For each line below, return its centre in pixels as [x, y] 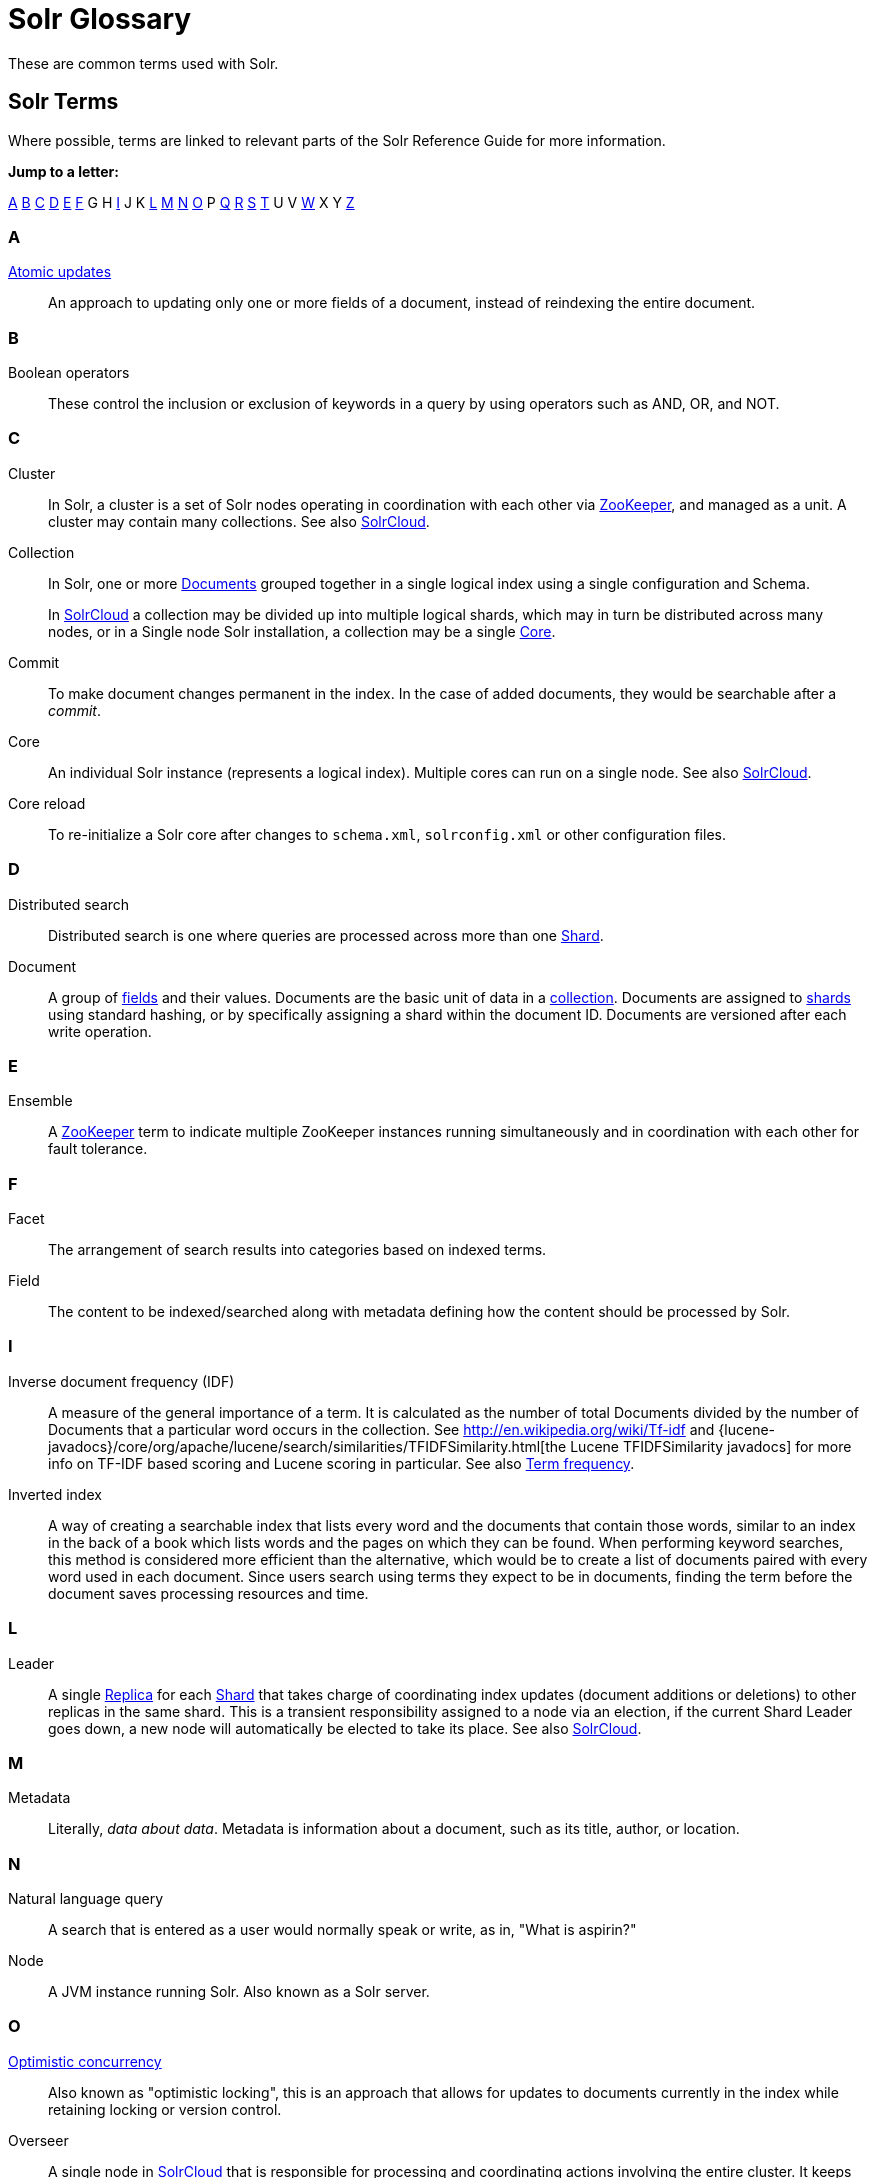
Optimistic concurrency [85, 2061]
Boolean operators [69, 373]
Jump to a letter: [63, 171]
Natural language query [86, 1899]
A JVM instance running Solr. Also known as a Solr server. [239, 1992]
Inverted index [55, 1494]
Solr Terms [63, 102]
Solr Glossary [100, 19]
